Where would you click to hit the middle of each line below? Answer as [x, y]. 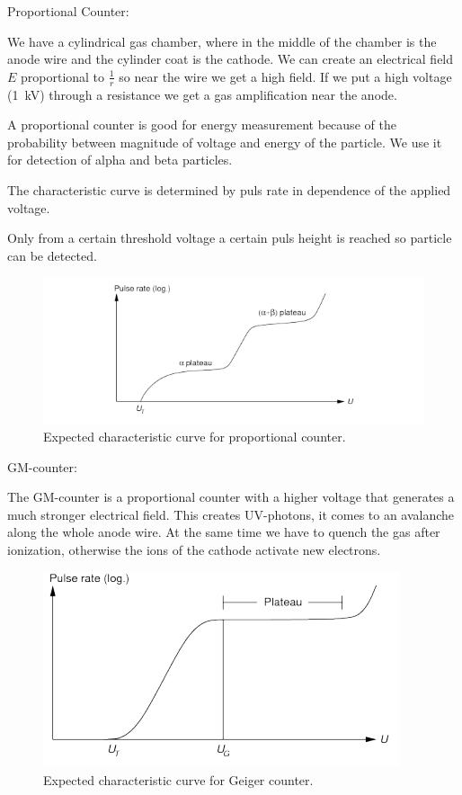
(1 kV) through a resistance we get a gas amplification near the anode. [202, 94]
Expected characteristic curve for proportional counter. [195, 436]
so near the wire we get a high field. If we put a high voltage [285, 76]
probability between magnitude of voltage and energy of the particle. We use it [225, 142]
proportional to [63, 76]
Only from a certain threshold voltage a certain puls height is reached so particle [230, 238]
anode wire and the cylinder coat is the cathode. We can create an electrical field [231, 59]
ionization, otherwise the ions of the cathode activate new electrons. [194, 549]
